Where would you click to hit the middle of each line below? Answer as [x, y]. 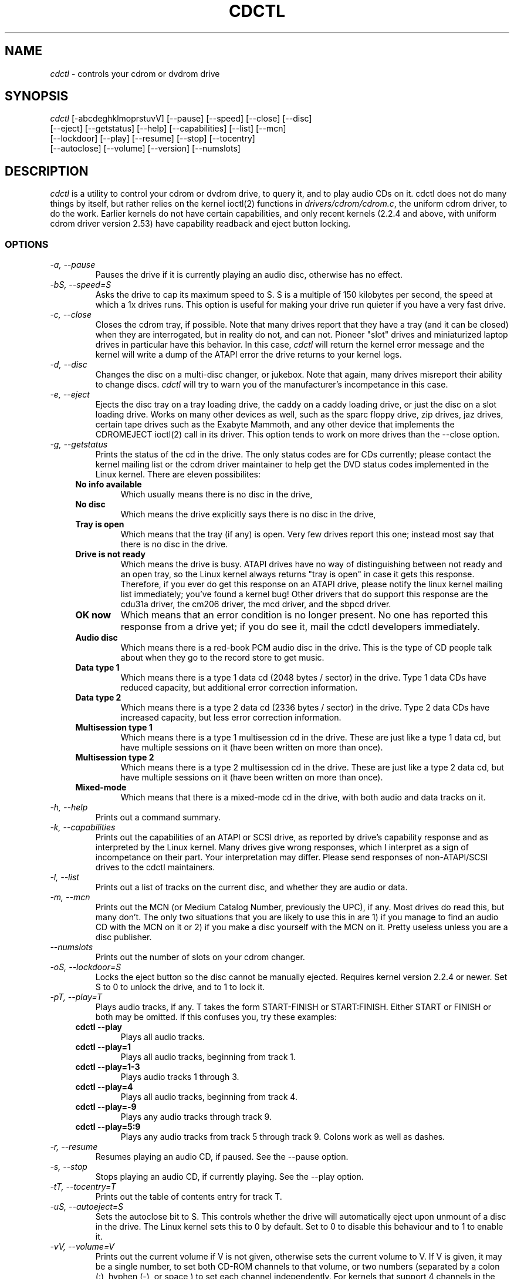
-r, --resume [74, 1147]
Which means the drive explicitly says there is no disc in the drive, [248, 514]
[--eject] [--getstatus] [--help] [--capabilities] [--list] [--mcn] [168, 129]
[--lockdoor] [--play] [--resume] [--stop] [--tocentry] [153, 139]
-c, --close [71, 315]
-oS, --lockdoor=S [86, 967]
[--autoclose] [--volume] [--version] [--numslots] [145, 149]
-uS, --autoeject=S [87, 1207]
